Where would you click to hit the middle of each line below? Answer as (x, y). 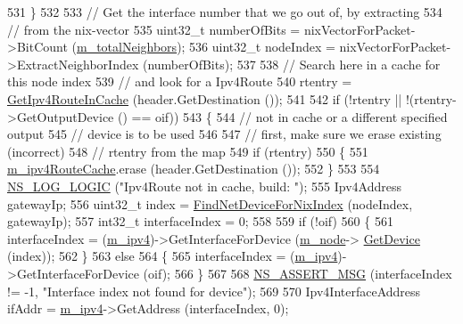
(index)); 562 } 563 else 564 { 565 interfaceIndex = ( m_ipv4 (173, 256)
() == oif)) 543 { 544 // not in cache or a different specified (282, 116)
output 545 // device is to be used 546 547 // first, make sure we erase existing (224, 134)
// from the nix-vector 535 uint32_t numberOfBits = (154, 29)
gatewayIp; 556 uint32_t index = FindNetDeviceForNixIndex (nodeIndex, (210, 203)
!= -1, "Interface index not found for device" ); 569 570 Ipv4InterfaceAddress (214, 291)
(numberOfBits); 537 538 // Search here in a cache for (291, 64)
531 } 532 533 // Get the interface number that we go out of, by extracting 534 (225, 12)
